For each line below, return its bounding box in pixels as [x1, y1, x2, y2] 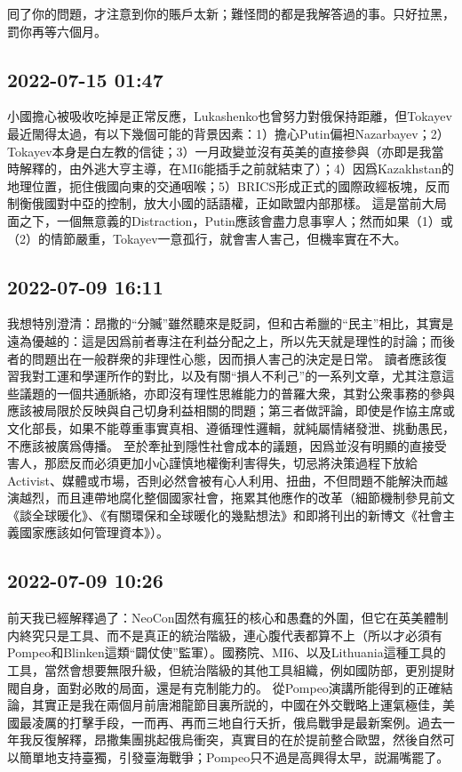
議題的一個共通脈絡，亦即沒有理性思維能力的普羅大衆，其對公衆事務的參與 [19, 383, 455, 402]
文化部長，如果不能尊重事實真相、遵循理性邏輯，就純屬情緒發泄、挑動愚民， [7, 418, 455, 437]
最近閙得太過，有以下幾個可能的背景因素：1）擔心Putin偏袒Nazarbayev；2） [7, 124, 450, 142]
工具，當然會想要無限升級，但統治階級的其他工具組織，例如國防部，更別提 [7, 661, 442, 680]
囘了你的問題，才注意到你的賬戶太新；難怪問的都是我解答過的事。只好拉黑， [7, 4, 455, 22]
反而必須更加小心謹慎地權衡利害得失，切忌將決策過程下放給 [68, 454, 418, 472]
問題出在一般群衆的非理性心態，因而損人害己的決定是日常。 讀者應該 [31, 349, 434, 367]
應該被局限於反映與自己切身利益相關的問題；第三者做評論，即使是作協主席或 [7, 401, 455, 420]
